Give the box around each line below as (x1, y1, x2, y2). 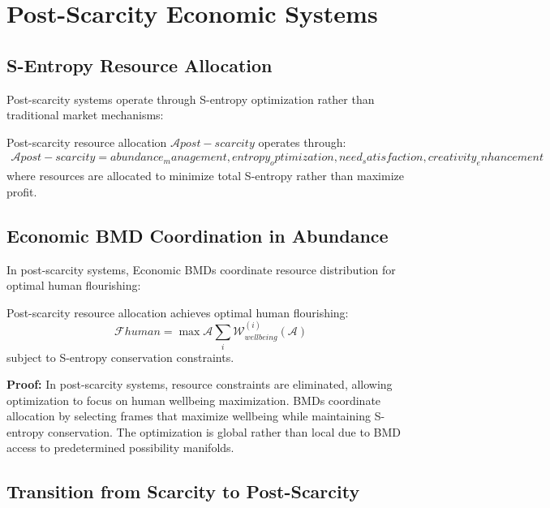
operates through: (258, 133, 346, 150)
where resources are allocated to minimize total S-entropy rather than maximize (6, 167, 404, 184)
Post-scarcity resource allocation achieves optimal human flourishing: (6, 304, 349, 321)
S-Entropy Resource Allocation (6, 52, 273, 77)
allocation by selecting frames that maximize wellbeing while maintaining (6, 407, 371, 424)
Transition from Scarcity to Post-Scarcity (6, 479, 360, 504)
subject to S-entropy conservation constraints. (6, 348, 234, 365)
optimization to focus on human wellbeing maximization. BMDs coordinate (6, 391, 381, 408)
